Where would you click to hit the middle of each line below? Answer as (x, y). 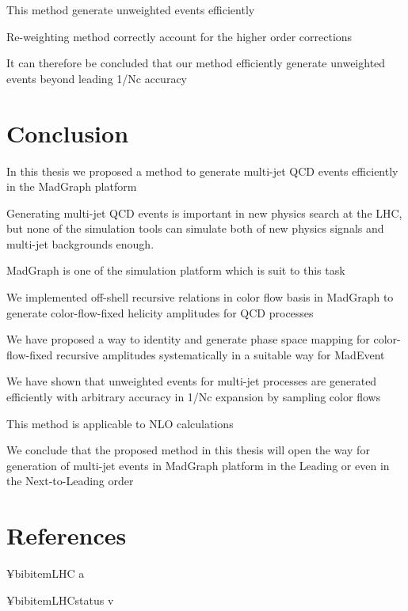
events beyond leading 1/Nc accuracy (97, 78)
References (67, 535)
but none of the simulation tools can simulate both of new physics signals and (195, 228)
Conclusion (68, 133)
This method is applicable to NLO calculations (120, 423)
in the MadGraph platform (72, 186)
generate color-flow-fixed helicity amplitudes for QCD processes (160, 312)
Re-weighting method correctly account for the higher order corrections (179, 36)
